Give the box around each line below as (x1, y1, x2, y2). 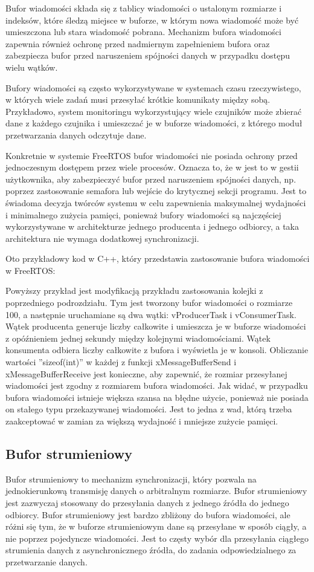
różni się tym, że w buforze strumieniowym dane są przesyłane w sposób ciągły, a (5, 520, 307, 533)
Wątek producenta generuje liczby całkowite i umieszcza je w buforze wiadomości (5, 320, 306, 333)
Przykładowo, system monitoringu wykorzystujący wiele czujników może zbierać (5, 105, 302, 117)
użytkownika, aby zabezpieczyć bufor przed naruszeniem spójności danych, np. (5, 172, 296, 185)
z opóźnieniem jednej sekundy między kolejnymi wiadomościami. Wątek (5, 331, 271, 344)
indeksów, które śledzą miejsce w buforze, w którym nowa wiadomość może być (5, 13, 299, 26)
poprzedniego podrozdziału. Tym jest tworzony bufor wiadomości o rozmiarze (5, 296, 293, 309)
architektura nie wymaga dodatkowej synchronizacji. (5, 232, 199, 244)
